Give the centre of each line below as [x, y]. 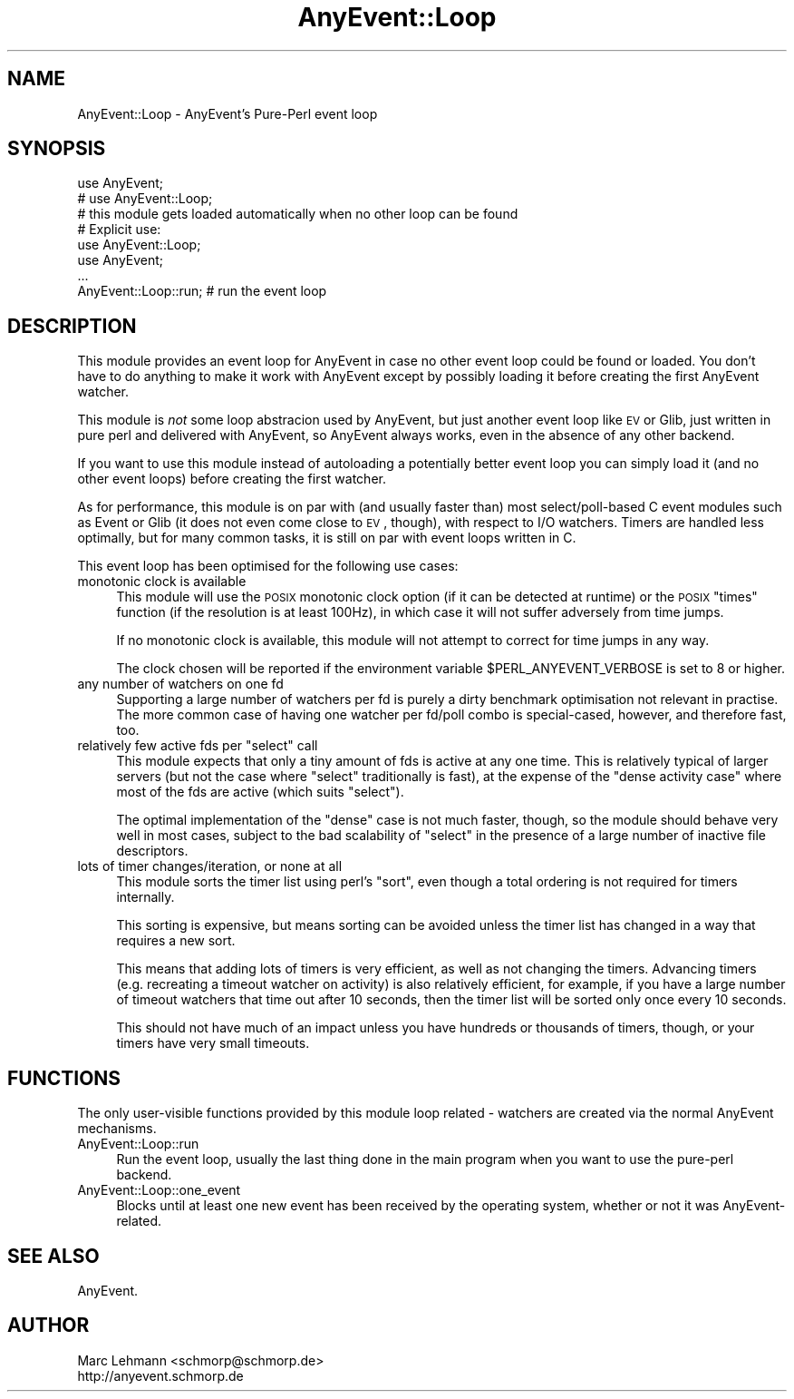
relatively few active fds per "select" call [198, 746]
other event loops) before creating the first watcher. [232, 479]
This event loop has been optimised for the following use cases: [268, 566]
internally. [145, 897]
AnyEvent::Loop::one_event [159, 1190]
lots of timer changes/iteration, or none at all [210, 866]
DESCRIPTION [72, 326]
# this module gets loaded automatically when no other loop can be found [298, 214]
